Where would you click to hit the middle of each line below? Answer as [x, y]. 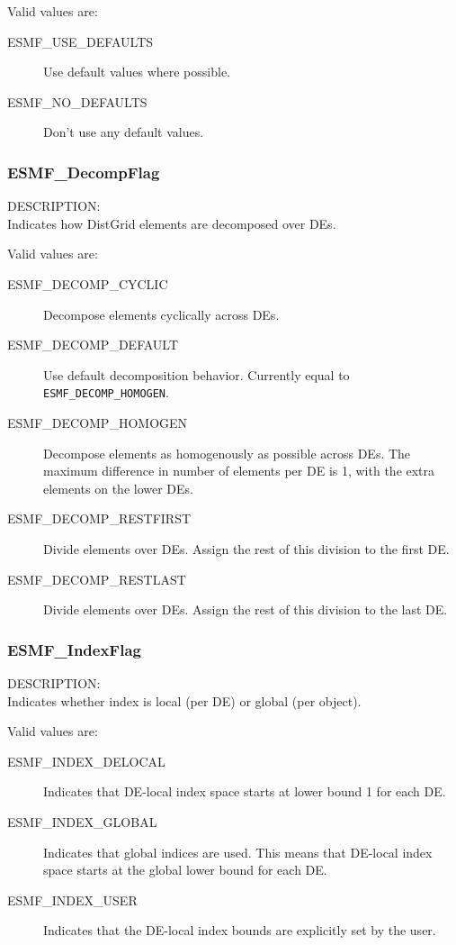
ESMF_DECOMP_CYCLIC [88, 283]
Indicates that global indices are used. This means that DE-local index [238, 852]
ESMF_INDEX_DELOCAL [86, 761]
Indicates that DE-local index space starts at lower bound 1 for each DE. [245, 791]
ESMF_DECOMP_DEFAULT [93, 345]
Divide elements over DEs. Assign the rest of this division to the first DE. [246, 548]
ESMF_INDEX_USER [72, 900]
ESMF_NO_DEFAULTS [77, 101]
